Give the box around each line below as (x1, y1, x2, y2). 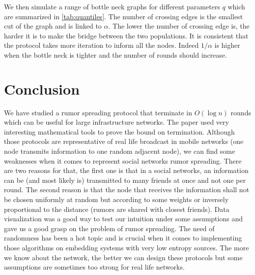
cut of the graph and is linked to (4, 21, 102, 31)
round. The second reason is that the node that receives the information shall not (4, 184, 250, 195)
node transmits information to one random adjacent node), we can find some (4, 146, 235, 156)
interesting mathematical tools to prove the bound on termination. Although (4, 126, 235, 137)
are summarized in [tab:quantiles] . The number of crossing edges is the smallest (4, 11, 243, 21)
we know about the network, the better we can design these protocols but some (4, 252, 243, 262)
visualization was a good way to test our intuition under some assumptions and (4, 213, 243, 224)
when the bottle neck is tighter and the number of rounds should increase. (4, 49, 227, 60)
